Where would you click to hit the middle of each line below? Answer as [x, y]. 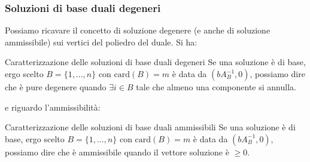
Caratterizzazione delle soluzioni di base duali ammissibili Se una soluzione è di [150, 127]
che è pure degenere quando [56, 87]
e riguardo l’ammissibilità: [53, 107]
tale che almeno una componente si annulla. [216, 87]
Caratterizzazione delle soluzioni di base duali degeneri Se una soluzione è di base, [155, 62]
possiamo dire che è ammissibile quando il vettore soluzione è [117, 152]
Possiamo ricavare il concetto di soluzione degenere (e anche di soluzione [138, 30]
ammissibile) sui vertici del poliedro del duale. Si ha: [101, 42]
